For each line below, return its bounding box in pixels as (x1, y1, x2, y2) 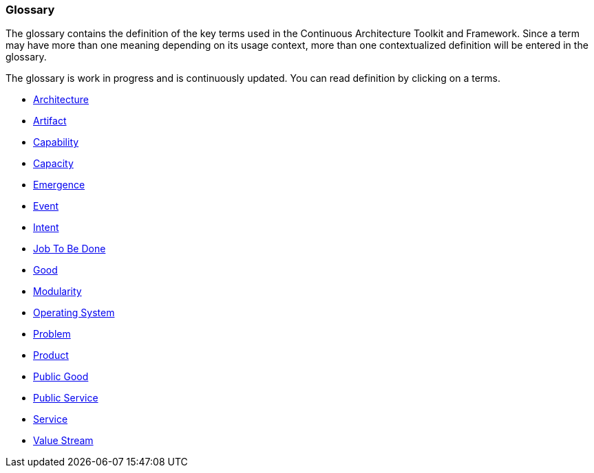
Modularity (33, 285, 82, 298)
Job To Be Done (33, 243, 106, 255)
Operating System (33, 307, 115, 319)
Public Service (33, 392, 98, 404)
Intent (33, 221, 59, 234)
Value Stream (33, 434, 94, 447)
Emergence (33, 179, 85, 191)
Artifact (33, 115, 67, 127)
